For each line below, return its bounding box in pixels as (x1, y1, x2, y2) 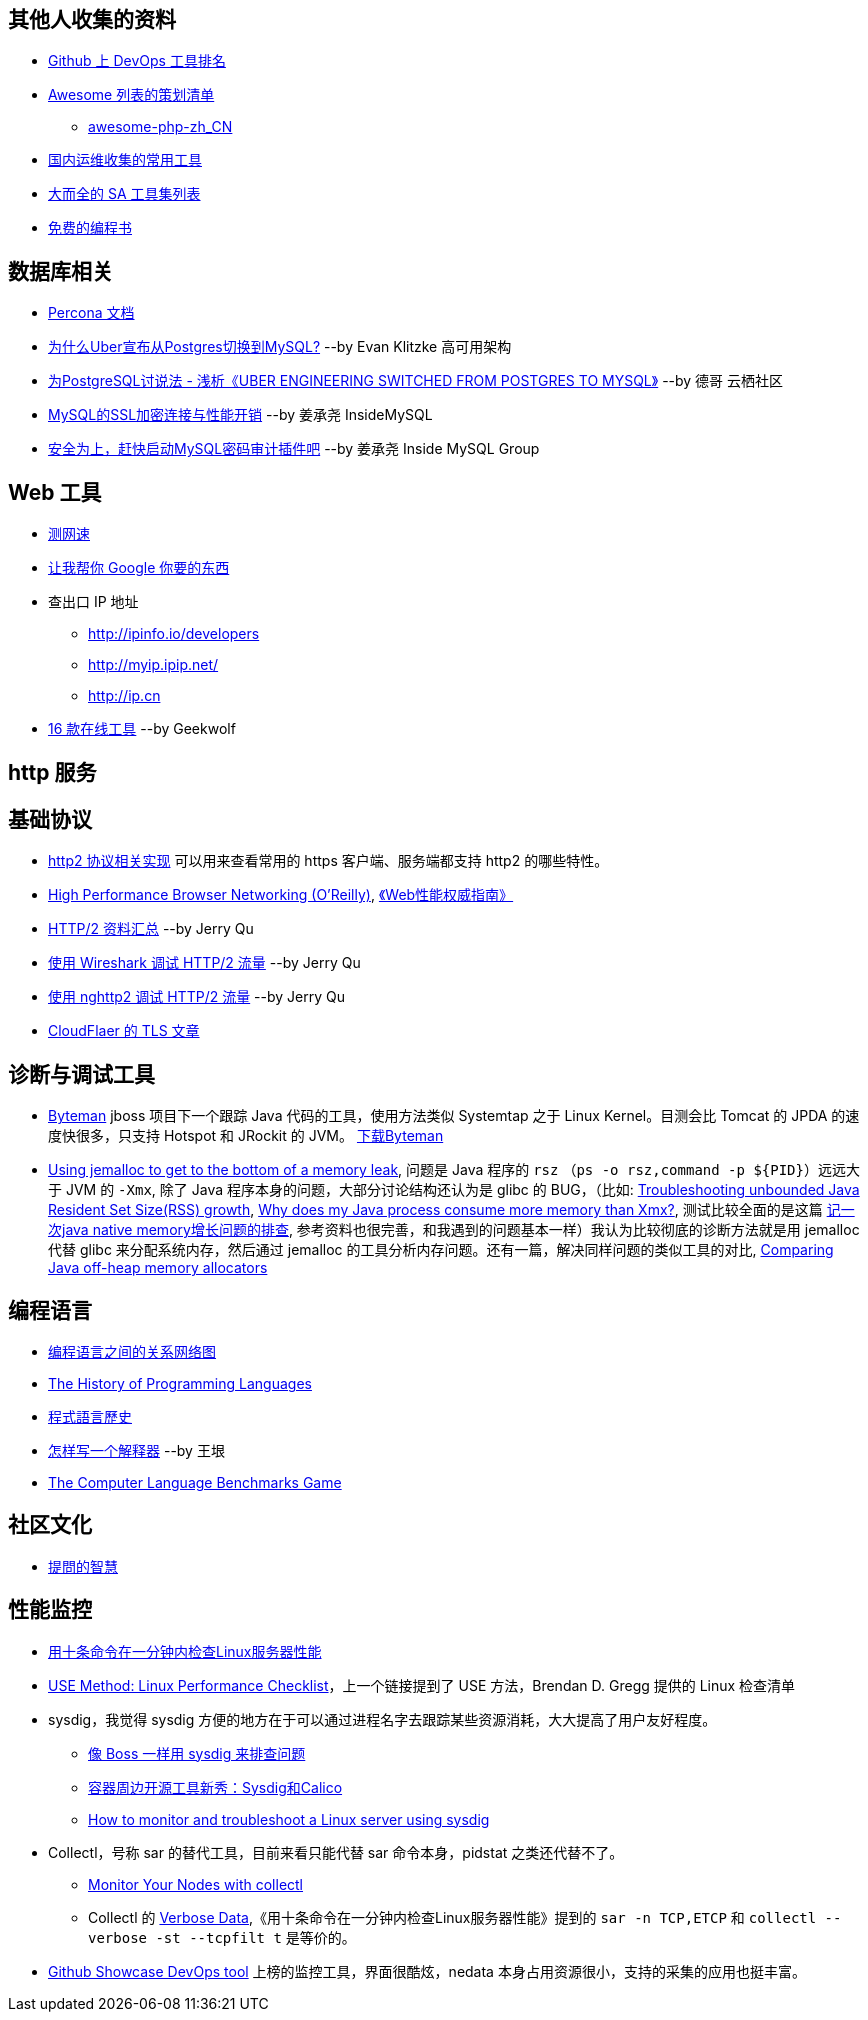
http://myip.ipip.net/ (88, 656, 219, 674)
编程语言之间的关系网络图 (48, 1343, 216, 1361)
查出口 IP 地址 (48, 593, 139, 611)
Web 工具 (8, 479, 102, 505)
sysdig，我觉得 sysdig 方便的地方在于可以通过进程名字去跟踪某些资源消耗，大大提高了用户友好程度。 (48, 1710, 717, 1728)
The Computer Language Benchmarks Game (48, 1474, 342, 1492)
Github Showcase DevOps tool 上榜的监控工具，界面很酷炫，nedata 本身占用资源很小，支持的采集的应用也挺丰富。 (48, 1962, 806, 1980)
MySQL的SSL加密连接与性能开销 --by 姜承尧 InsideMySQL (48, 406, 433, 424)
